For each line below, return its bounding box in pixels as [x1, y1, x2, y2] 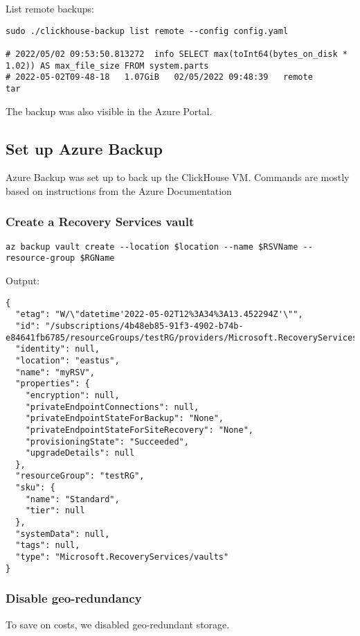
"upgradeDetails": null [25, 448, 135, 458]
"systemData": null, [15, 528, 110, 539]
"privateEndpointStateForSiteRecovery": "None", [25, 424, 253, 435]
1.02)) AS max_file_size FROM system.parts [6, 60, 209, 71]
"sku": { [15, 483, 55, 493]
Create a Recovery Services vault [6, 213, 195, 230]
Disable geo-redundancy [6, 590, 142, 607]
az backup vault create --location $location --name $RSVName [6, 241, 298, 252]
